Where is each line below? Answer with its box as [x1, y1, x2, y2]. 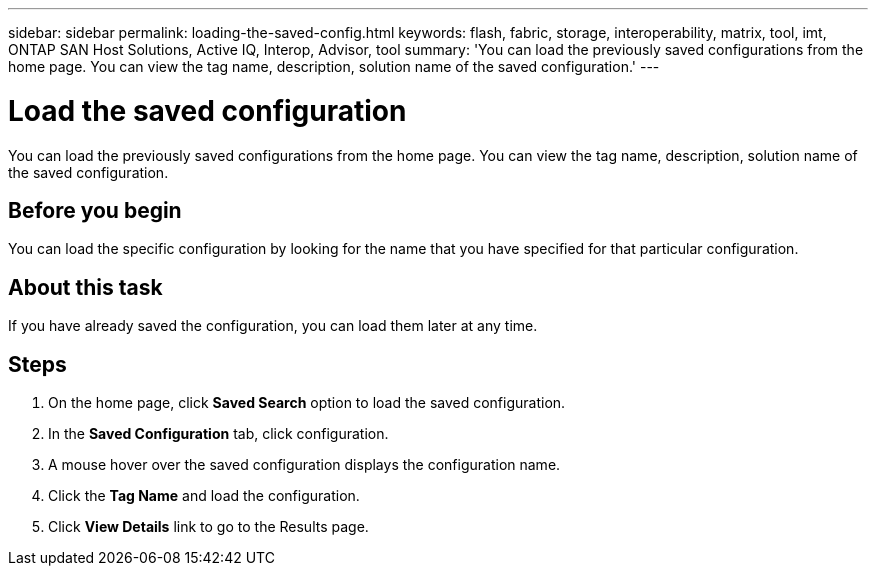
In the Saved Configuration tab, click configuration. [48, 425, 389, 443]
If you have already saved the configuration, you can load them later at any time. [8, 317, 538, 335]
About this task [8, 274, 163, 300]
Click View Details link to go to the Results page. [48, 518, 369, 536]
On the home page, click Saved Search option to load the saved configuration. [48, 394, 566, 412]
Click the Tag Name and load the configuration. [48, 487, 360, 505]
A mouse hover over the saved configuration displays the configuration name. [48, 456, 561, 474]
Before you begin [8, 197, 182, 223]
